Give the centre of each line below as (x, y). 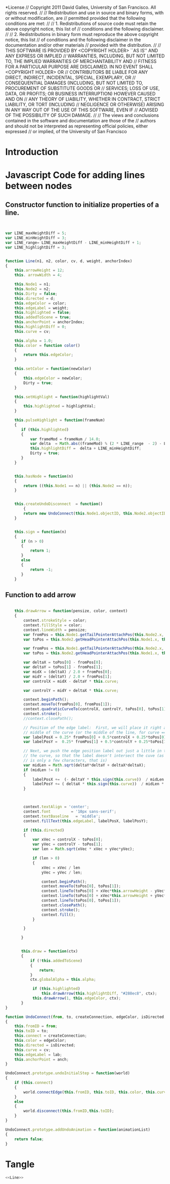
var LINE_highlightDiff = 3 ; (36, 247)
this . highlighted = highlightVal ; (60, 406)
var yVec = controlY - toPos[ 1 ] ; (67, 844)
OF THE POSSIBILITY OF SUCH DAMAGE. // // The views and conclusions (82, 115)
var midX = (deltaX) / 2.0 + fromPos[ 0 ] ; (68, 672)
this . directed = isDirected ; (45, 1045)
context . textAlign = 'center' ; (56, 807)
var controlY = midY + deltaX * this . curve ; (71, 690)
